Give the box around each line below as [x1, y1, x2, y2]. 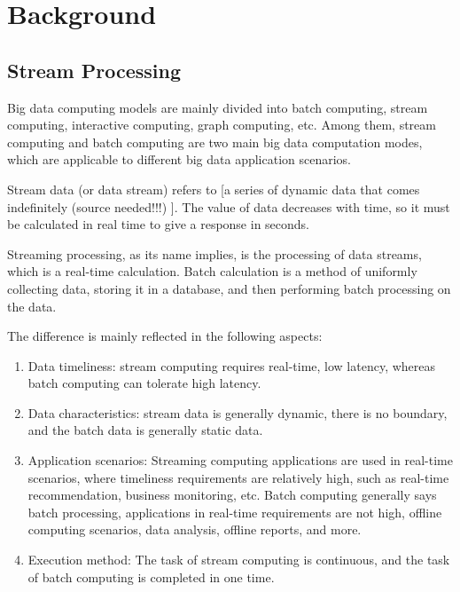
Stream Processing [7, 56, 181, 83]
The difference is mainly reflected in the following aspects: [7, 327, 323, 345]
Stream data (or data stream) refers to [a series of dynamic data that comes [7, 179, 420, 198]
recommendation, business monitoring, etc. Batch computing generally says [27, 485, 437, 504]
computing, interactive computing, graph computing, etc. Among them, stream [7, 115, 436, 134]
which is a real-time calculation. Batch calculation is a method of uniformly [7, 262, 417, 280]
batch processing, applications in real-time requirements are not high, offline [27, 502, 442, 521]
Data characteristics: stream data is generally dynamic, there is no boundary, [27, 403, 448, 422]
